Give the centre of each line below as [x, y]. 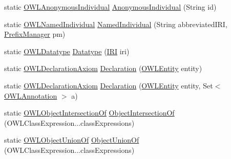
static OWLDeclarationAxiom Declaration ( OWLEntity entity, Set [109, 85]
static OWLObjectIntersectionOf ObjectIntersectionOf [89, 113]
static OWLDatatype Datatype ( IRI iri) [67, 51]
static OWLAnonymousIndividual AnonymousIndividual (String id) [110, 7]
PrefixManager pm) [35, 34]
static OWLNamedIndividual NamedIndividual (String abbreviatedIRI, [116, 24]
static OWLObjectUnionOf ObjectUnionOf [72, 140]
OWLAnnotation [31, 95]
